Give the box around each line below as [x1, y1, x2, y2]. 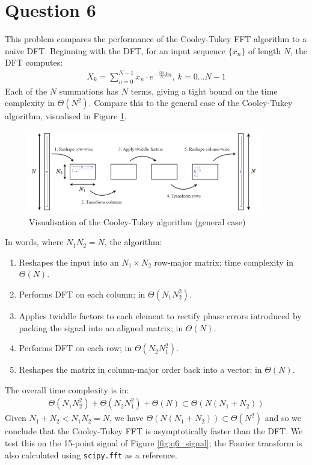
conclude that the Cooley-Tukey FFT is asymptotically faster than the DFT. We [5, 425, 303, 437]
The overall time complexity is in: [5, 383, 129, 396]
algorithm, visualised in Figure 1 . [5, 110, 127, 122]
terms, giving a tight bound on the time [130, 84, 278, 97]
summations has [59, 84, 118, 97]
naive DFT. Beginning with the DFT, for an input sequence [5, 44, 226, 57]
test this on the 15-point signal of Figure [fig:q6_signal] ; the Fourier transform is [5, 436, 302, 449]
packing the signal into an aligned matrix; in [19, 321, 183, 334]
